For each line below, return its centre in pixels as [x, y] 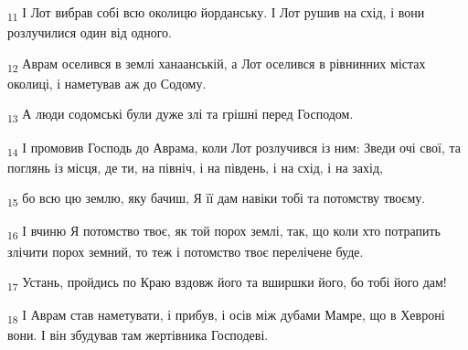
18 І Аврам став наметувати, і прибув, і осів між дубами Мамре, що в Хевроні [226, 316]
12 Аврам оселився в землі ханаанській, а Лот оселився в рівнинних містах [217, 64]
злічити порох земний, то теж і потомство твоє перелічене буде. [186, 251]
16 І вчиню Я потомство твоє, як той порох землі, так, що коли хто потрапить [224, 232]
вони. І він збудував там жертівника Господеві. [138, 335]
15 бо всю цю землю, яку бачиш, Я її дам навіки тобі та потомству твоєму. [217, 199]
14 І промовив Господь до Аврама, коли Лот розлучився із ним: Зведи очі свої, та [234, 148]
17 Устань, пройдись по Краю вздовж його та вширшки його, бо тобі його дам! [227, 283]
